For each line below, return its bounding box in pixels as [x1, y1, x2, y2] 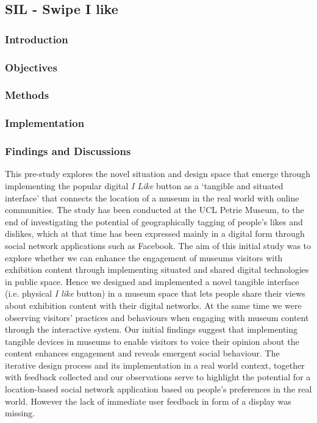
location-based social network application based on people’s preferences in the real [5, 383, 312, 396]
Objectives [5, 59, 57, 74]
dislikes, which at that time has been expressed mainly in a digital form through [5, 227, 305, 240]
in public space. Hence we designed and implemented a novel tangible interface [5, 275, 299, 287]
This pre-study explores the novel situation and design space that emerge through [5, 167, 311, 180]
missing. [5, 407, 35, 419]
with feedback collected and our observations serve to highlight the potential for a [5, 371, 311, 383]
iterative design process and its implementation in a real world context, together [5, 358, 305, 371]
